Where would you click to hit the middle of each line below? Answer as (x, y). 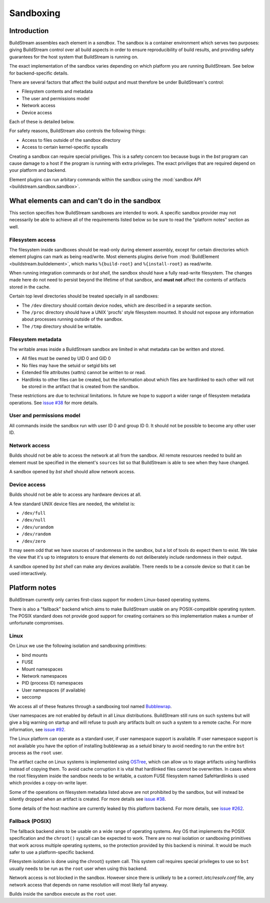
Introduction (29, 31)
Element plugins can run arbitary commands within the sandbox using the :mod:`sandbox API (105, 179)
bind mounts (34, 655)
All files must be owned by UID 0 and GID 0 (66, 359)
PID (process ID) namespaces (52, 683)
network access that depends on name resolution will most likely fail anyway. (89, 884)
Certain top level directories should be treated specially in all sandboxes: (84, 296)
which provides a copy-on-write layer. (48, 783)
